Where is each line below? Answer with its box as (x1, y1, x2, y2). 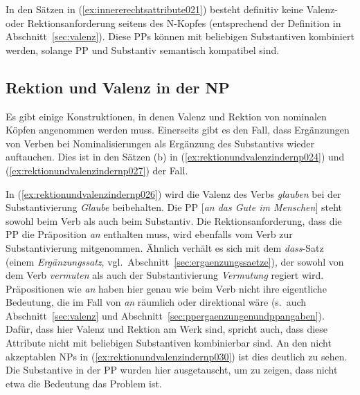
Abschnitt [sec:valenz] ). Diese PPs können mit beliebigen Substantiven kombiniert (6, 29, 354, 44)
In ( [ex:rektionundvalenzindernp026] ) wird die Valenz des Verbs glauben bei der (6, 186, 341, 201)
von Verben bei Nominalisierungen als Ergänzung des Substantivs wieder (6, 136, 315, 150)
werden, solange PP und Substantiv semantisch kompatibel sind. (6, 42, 280, 57)
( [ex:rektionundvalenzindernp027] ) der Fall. (6, 163, 188, 177)
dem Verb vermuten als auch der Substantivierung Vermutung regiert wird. (6, 268, 324, 282)
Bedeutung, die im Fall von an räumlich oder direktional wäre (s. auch (6, 295, 307, 309)
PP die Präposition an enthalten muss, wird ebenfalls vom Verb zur (6, 227, 293, 241)
